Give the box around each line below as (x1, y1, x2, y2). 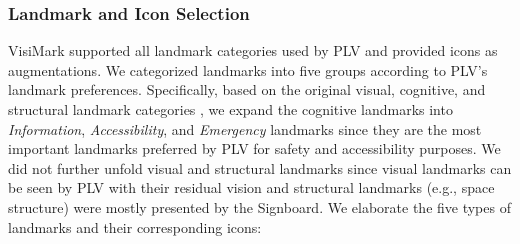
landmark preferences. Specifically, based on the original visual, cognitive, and (8, 79, 486, 100)
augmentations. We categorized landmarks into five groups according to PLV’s (8, 59, 488, 80)
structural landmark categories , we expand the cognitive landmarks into (8, 99, 453, 119)
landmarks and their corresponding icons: (8, 216, 262, 237)
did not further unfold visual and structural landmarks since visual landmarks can (8, 157, 512, 178)
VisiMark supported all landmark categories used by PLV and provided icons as (8, 40, 498, 61)
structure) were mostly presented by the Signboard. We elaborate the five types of (8, 196, 511, 217)
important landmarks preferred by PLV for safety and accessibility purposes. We (8, 138, 501, 159)
